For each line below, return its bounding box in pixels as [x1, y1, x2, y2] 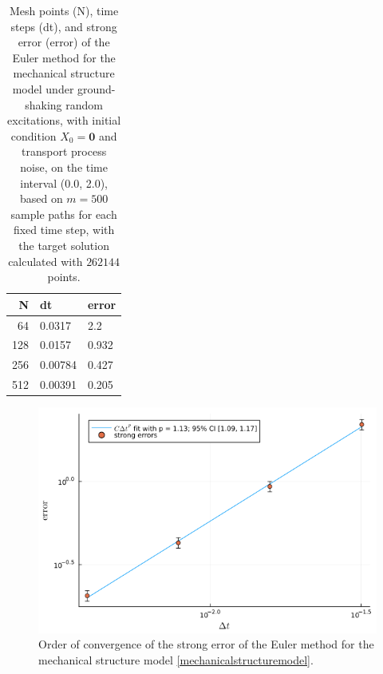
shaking [25, 96, 62, 113]
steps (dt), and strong [10, 18, 117, 34]
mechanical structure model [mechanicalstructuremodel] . [38, 652, 314, 668]
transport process [22, 143, 107, 160]
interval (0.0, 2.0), [20, 174, 108, 191]
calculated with [8, 252, 83, 269]
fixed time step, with [13, 221, 115, 238]
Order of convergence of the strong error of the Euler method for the [38, 636, 374, 652]
